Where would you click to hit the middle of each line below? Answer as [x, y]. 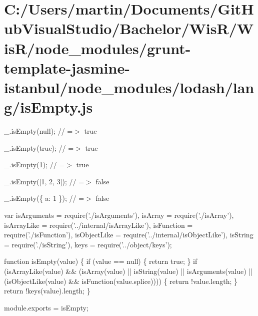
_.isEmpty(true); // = [39, 147]
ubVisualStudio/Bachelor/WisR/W [129, 28]
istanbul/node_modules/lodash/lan [129, 87]
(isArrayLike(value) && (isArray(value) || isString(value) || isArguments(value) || [128, 271]
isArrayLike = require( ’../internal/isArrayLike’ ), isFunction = [98, 225]
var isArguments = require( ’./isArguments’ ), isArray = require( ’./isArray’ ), [119, 215]
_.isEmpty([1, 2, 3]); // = [44, 181]
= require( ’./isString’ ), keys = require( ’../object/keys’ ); [88, 244]
